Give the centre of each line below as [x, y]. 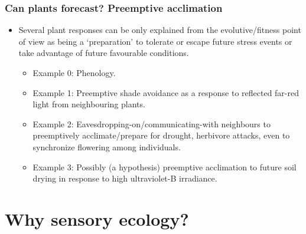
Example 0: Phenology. [74, 72]
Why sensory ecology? [97, 218]
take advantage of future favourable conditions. [104, 53]
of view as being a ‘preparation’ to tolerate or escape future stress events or [155, 41]
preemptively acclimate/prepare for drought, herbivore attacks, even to [161, 135]
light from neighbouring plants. [89, 104]
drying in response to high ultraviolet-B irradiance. [125, 178]
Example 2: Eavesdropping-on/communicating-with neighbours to [152, 123]
